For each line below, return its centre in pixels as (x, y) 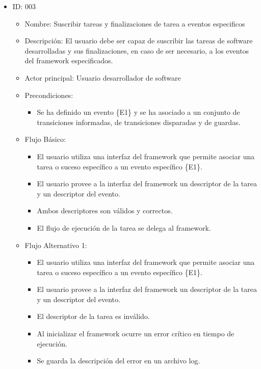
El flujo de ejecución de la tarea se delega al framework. (124, 227)
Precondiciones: (49, 95)
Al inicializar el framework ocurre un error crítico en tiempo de (136, 334)
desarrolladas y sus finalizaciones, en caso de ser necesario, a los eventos (137, 50)
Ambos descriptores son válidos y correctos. (105, 211)
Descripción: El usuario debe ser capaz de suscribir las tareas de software (139, 41)
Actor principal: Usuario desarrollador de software (103, 77)
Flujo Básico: (45, 139)
